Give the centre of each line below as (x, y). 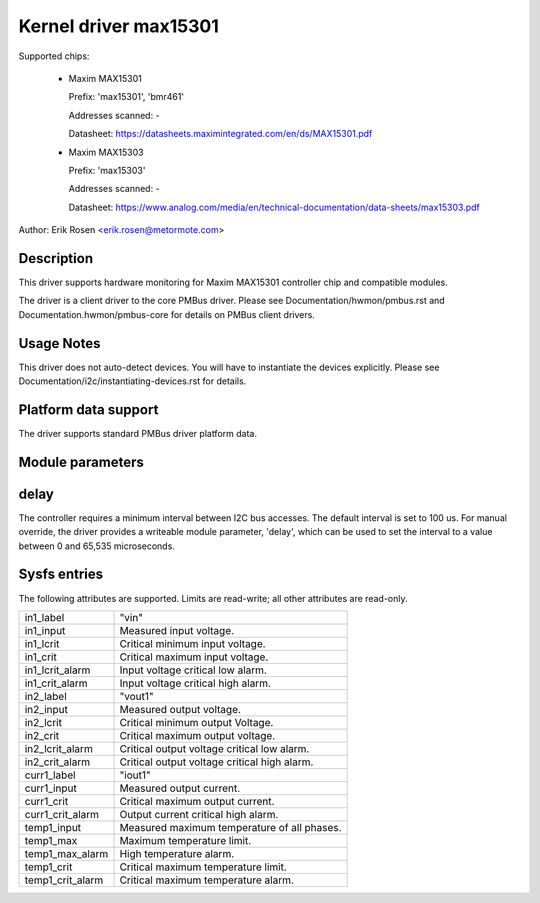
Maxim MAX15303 (106, 152)
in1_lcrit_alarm (57, 670)
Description (56, 258)
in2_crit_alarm (57, 762)
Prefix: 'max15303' (107, 170)
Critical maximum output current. (197, 801)
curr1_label (50, 775)
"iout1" (135, 775)
